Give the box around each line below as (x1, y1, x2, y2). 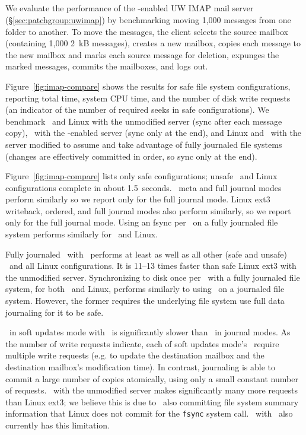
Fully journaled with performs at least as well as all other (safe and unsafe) (5, 247, 287, 260)
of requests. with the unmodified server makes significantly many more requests (5, 384, 298, 396)
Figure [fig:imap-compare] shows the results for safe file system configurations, (5, 80, 291, 92)
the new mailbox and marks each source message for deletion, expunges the (5, 48, 279, 61)
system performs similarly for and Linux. (5, 228, 158, 240)
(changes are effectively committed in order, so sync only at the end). (5, 150, 257, 162)
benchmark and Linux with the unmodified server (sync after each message (5, 115, 282, 127)
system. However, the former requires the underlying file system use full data (5, 294, 285, 307)
